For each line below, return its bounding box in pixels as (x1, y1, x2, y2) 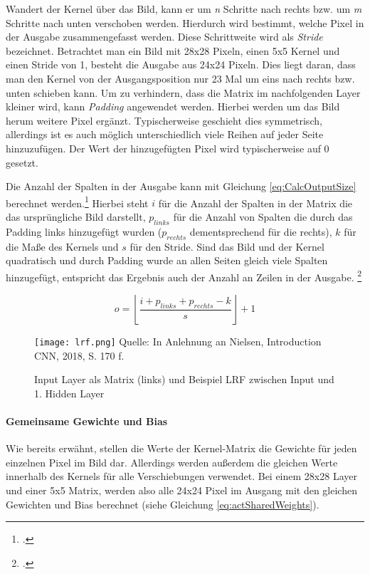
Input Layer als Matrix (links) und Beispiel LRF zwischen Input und (34, 372, 334, 387)
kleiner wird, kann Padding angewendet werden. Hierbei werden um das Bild (6, 99, 340, 114)
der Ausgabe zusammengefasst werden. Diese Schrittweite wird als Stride (6, 29, 323, 44)
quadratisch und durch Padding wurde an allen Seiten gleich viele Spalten (6, 253, 328, 268)
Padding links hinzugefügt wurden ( (6, 224, 162, 239)
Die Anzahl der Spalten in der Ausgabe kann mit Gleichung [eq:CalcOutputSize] (6, 179, 356, 194)
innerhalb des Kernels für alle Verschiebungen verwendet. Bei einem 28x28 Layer (6, 469, 357, 484)
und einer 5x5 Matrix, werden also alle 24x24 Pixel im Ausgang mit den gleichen (6, 483, 357, 498)
